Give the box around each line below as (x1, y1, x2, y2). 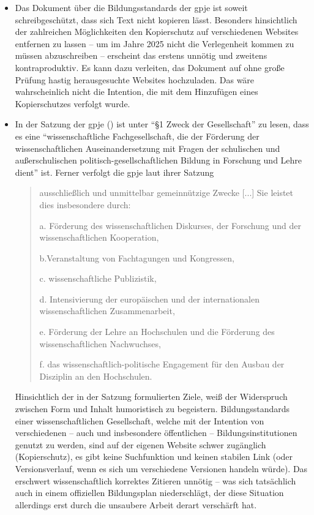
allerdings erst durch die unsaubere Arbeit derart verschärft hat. (15, 498, 257, 511)
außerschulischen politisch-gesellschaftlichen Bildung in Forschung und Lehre (15, 154, 302, 167)
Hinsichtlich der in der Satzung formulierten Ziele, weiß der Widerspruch (15, 390, 288, 403)
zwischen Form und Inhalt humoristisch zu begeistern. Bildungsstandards (15, 402, 290, 415)
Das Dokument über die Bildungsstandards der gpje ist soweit (15, 1, 248, 13)
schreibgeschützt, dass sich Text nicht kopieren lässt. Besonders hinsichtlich (15, 13, 297, 26)
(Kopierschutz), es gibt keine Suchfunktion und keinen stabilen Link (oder (15, 450, 293, 463)
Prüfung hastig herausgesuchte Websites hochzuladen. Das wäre (15, 73, 255, 86)
